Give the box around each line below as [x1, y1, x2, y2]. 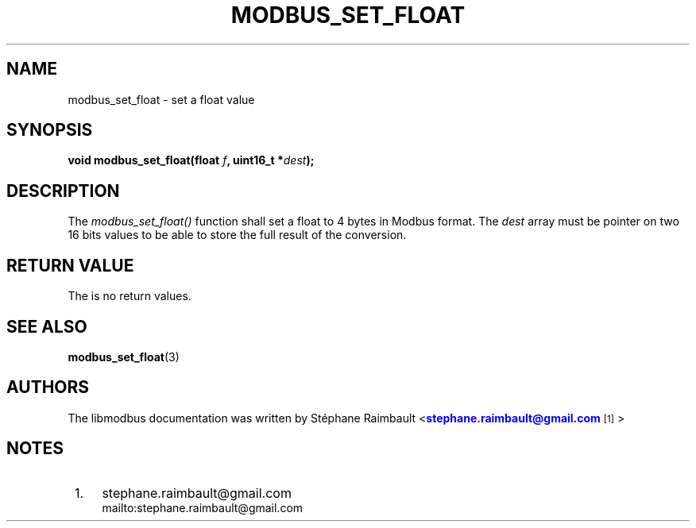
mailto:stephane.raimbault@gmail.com [102, 500, 304, 515]
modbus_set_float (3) [68, 349, 180, 364]
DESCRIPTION [6, 180, 120, 201]
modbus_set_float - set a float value [68, 92, 255, 106]
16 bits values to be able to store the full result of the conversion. [68, 228, 407, 242]
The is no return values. [68, 289, 191, 303]
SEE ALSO [6, 316, 87, 337]
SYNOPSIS [6, 120, 93, 141]
